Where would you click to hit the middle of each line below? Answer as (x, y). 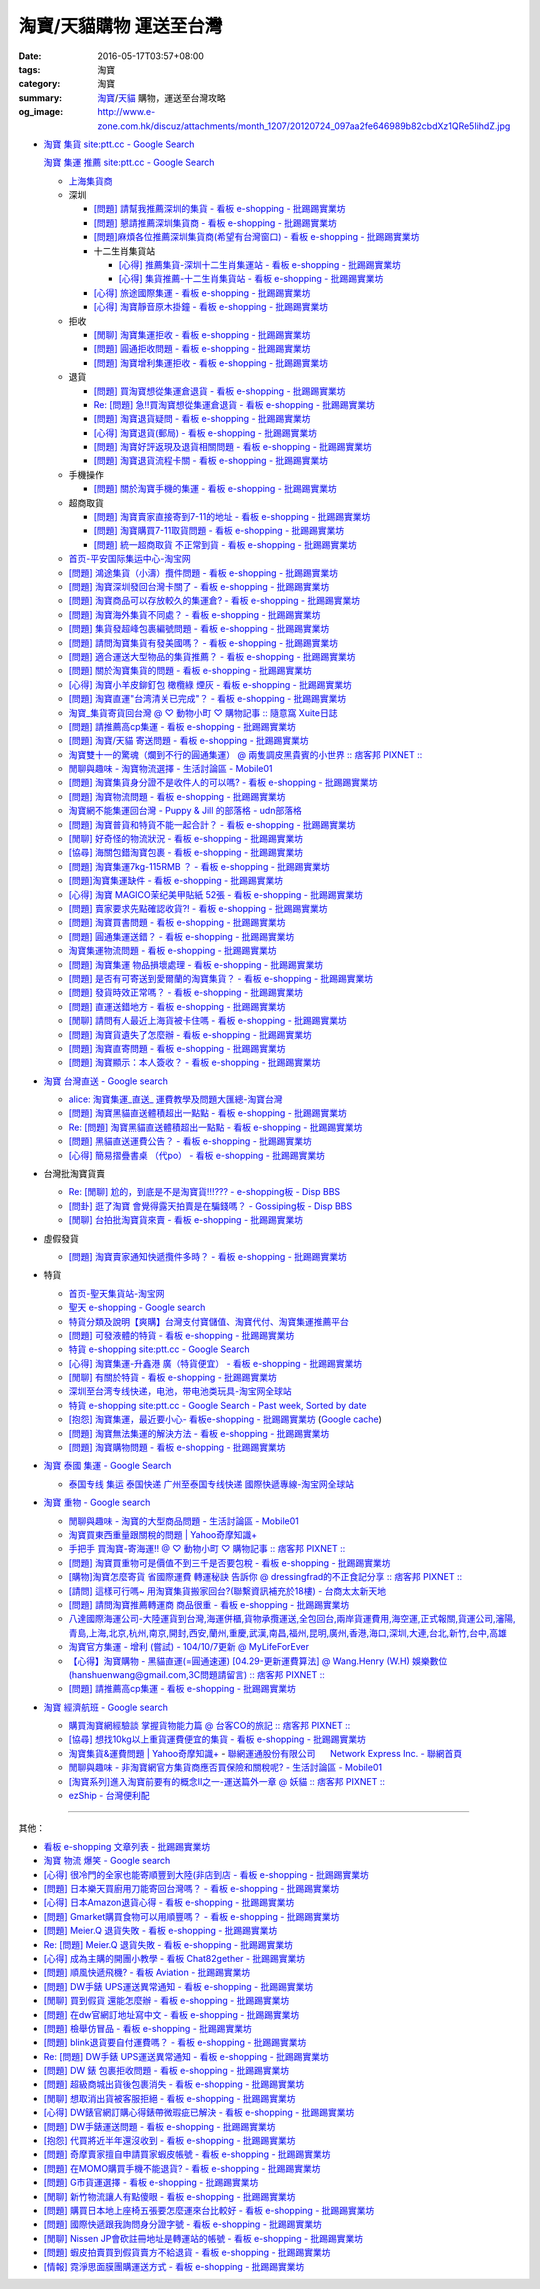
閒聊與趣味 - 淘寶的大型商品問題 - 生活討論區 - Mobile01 (184, 1521)
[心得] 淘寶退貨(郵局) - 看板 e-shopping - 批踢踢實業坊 (205, 432)
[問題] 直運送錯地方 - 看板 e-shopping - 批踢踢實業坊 (177, 1006)
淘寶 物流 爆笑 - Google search (107, 1861)
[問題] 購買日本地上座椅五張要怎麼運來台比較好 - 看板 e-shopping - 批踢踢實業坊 (209, 2210)
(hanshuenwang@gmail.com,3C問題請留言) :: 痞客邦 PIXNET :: (196, 1674)
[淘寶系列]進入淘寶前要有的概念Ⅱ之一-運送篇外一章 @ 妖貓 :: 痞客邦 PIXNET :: (226, 1781)
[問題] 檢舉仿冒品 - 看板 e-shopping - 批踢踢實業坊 (147, 2028)
